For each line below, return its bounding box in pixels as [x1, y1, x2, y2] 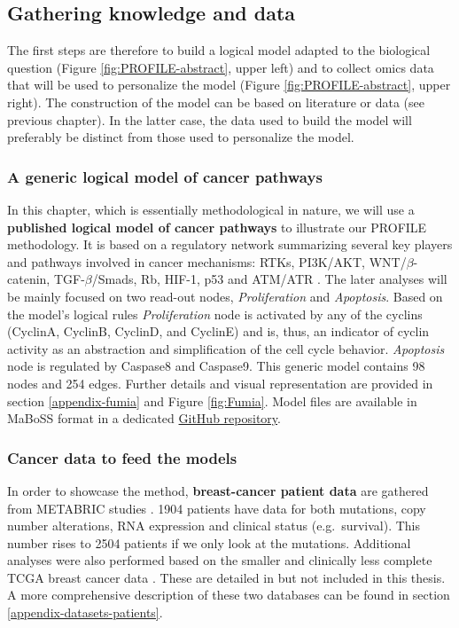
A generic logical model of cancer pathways [7, 165, 323, 187]
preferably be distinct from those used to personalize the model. [7, 128, 354, 146]
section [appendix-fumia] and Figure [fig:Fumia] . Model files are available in [7, 391, 417, 410]
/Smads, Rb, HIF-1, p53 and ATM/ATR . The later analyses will [91, 270, 447, 288]
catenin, [7, 270, 51, 288]
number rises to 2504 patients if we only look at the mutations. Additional [7, 533, 411, 552]
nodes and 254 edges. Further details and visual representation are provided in [7, 373, 433, 392]
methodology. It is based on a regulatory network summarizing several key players [7, 235, 453, 254]
